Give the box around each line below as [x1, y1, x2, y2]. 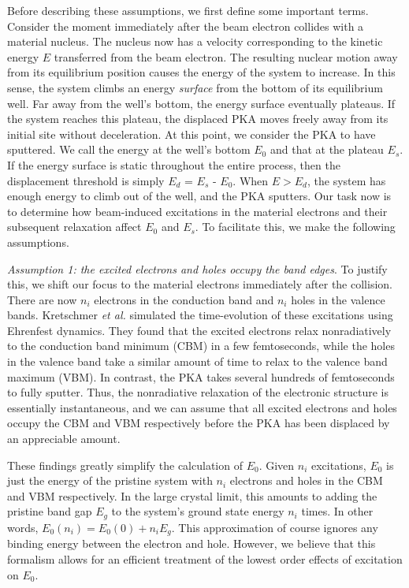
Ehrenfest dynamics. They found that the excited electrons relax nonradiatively [7, 322, 392, 338]
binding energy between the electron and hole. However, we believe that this [7, 535, 376, 552]
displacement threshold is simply [7, 172, 165, 188]
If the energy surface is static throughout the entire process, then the [7, 156, 340, 173]
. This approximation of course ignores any [171, 519, 378, 535]
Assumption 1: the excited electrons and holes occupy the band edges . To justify [7, 260, 388, 277]
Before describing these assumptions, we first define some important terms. [7, 2, 369, 18]
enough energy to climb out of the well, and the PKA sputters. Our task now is [7, 188, 392, 204]
